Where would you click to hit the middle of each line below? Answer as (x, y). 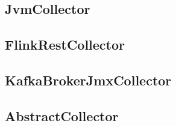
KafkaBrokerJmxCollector (88, 80)
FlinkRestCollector (65, 45)
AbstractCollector (62, 115)
